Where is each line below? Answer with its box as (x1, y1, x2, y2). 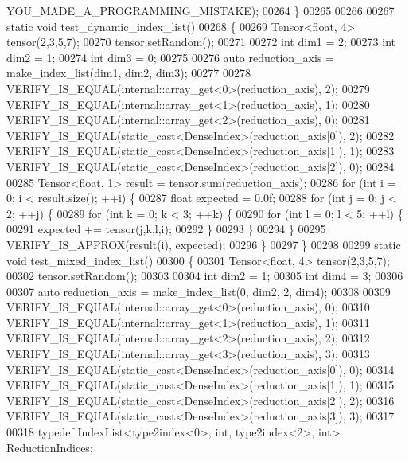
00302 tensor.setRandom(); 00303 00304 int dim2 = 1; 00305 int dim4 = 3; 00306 (6, 268, 403, 284)
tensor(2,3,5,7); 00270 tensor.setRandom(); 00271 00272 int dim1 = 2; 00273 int (6, 33, 395, 50)
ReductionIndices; (6, 439, 93, 455)
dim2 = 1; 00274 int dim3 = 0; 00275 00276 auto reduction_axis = (6, 49, 334, 65)
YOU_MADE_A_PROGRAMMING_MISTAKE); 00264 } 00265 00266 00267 (6, 2, 395, 18)
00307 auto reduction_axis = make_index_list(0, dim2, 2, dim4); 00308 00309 (6, 283, 391, 299)
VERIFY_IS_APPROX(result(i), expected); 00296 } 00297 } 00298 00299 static (6, 236, 401, 252)
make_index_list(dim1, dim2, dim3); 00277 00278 (6, 64, 251, 81)
